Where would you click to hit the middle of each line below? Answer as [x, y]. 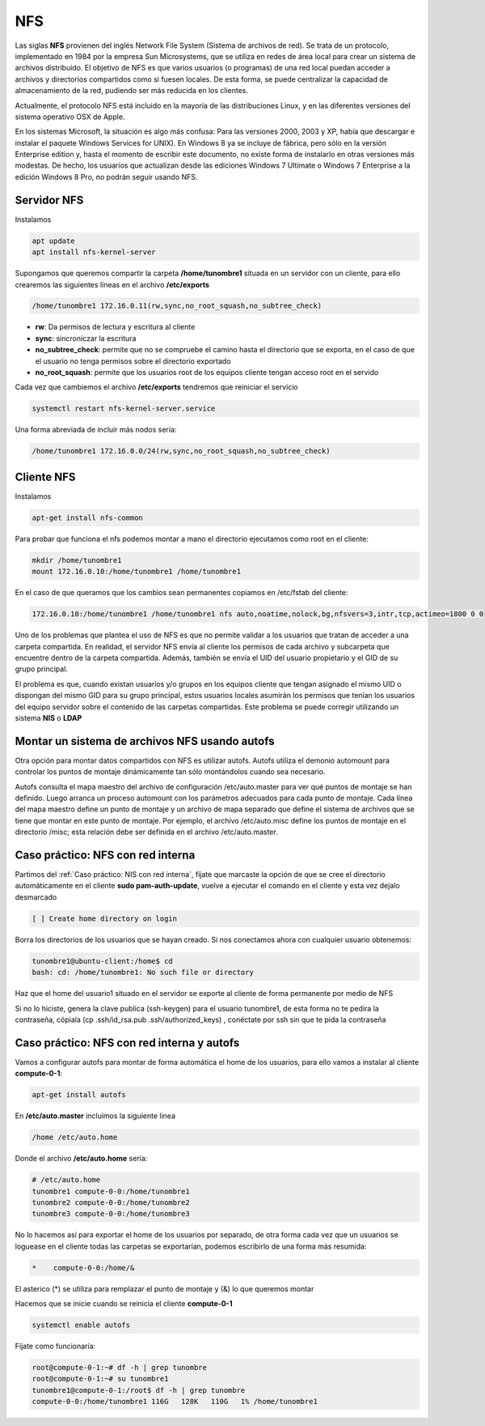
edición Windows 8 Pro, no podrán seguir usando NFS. [106, 177]
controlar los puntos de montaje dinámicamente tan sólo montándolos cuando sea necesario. [171, 772]
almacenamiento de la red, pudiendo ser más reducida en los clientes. [132, 91]
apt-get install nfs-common [87, 517]
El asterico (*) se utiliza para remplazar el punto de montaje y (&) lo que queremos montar [164, 1288]
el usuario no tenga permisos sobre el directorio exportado [133, 361]
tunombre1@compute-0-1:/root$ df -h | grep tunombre [139, 1390]
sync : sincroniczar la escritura [86, 338]
